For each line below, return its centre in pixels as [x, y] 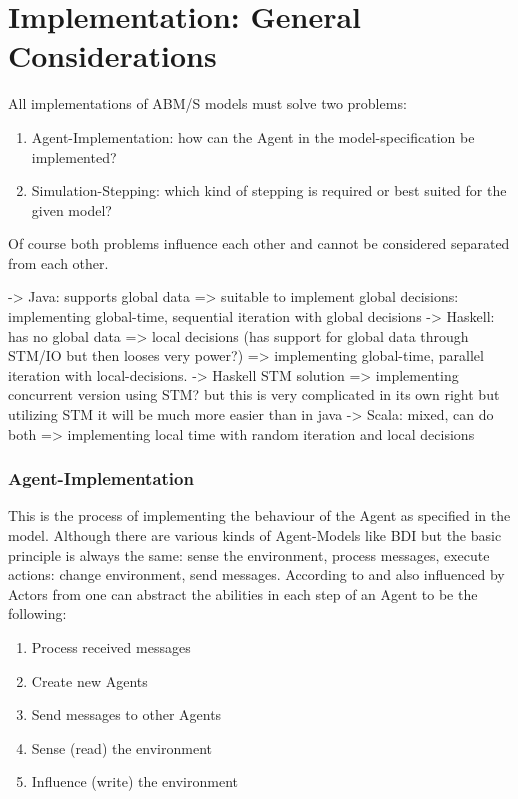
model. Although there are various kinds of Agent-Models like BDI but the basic [255, 535]
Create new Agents [89, 680]
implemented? [74, 156]
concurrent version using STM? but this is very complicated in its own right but [254, 394]
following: [37, 613]
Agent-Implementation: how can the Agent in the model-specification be [253, 136]
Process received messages [111, 647]
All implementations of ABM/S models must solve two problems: [207, 103]
